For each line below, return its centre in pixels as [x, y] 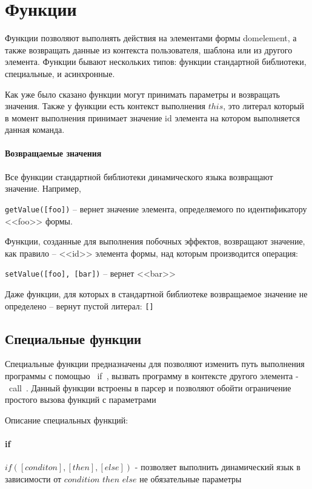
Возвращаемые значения [53, 153]
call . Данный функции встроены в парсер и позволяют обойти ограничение [150, 387]
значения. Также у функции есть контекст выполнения [105, 106]
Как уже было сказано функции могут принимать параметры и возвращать [142, 94]
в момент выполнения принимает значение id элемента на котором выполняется [152, 117]
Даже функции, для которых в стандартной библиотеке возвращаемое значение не [156, 293]
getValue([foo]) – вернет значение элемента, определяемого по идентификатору [156, 208]
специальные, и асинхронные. [60, 73]
